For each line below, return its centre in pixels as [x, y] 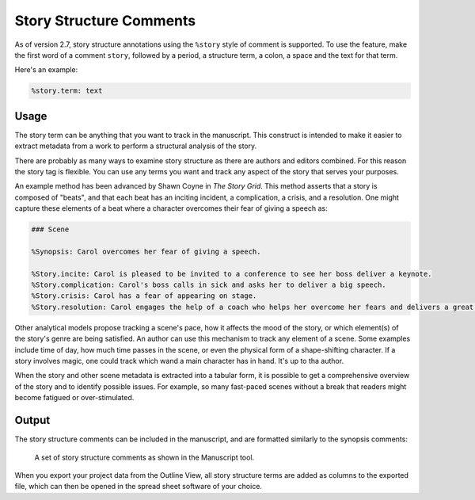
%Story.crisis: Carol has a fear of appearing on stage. [144, 296]
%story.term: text [67, 91]
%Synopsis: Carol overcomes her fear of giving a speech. [146, 251]
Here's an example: [46, 70]
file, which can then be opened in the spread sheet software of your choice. [139, 487]
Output [32, 420]
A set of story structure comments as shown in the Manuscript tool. [144, 457]
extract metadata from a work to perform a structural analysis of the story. [136, 146]
